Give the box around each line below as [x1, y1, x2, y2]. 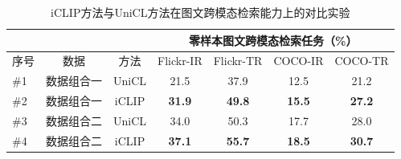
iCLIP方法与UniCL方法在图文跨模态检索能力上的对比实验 [51, 4, 350, 20]
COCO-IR [273, 52, 324, 69]
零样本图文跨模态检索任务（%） [189, 31, 358, 48]
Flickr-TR [213, 52, 263, 69]
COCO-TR [334, 52, 389, 69]
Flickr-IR [158, 52, 203, 69]
